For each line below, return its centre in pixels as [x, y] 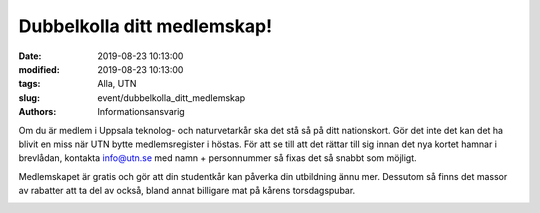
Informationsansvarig [141, 112]
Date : [30, 56]
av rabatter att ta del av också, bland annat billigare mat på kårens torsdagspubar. [187, 191]
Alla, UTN [117, 84]
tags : [29, 84]
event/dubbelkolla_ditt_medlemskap [171, 97]
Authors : [37, 112]
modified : [39, 69]
